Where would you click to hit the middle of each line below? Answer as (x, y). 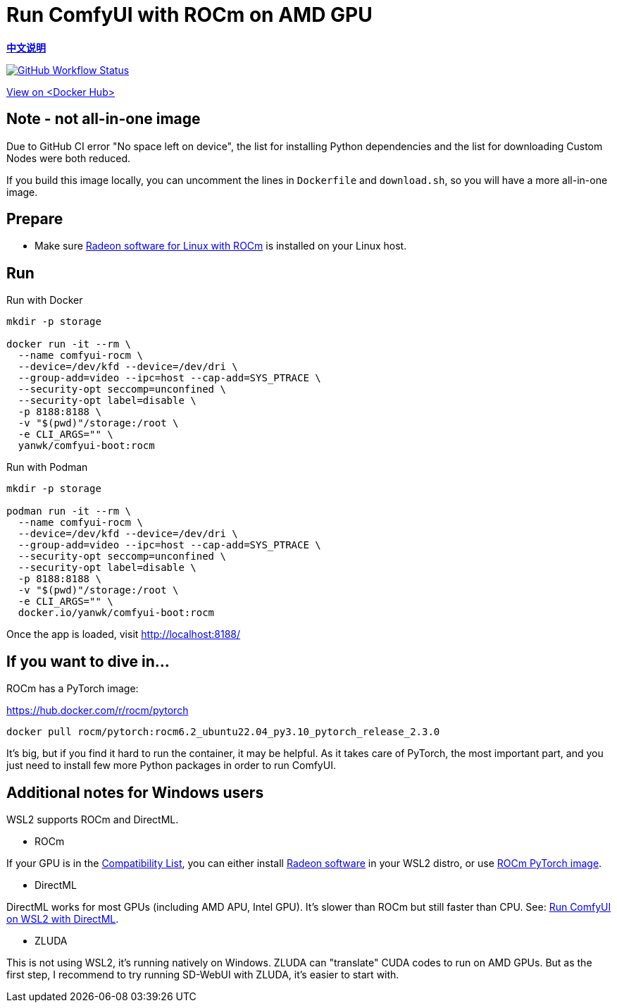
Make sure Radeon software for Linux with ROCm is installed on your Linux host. (221, 246)
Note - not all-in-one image (104, 119)
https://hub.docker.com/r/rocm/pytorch (98, 711)
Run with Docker (45, 300)
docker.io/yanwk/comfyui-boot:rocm (116, 613)
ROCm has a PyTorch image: (73, 689)
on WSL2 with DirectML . (63, 918)
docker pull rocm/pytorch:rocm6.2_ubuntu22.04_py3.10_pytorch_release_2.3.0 (223, 732)
